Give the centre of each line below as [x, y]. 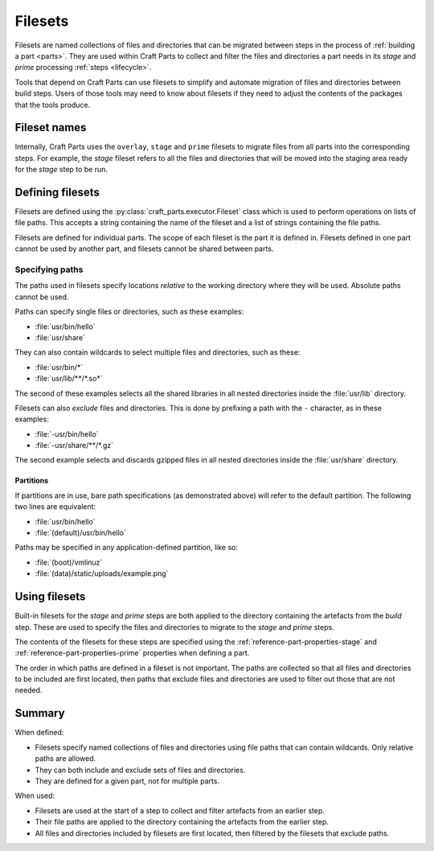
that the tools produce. [53, 105]
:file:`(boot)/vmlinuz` [69, 562]
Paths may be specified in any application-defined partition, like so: [127, 548]
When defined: [39, 733]
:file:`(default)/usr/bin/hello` [80, 533]
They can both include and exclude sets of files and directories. [140, 770]
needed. [29, 690]
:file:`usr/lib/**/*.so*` [69, 379]
